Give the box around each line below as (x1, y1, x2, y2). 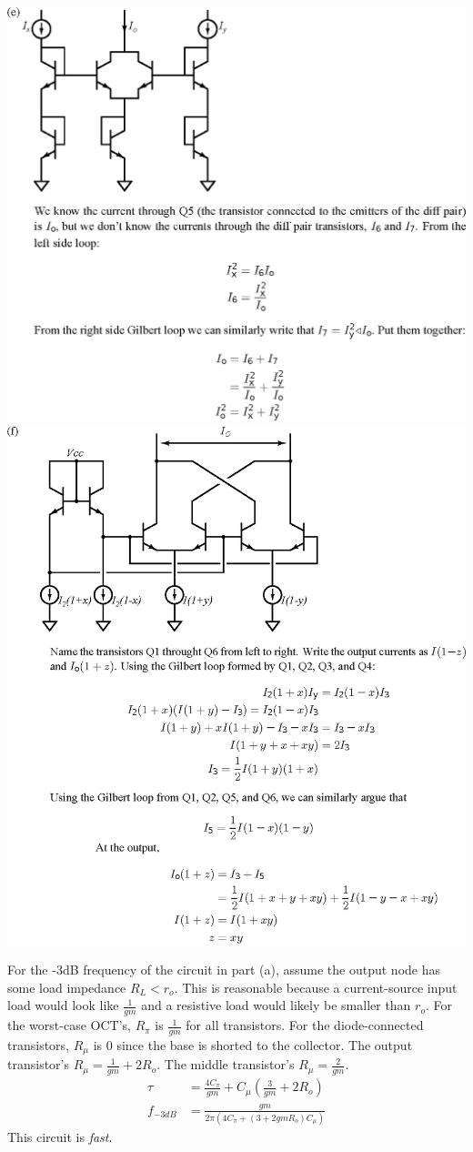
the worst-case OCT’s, (7, 1016, 131, 1035)
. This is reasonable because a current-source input (174, 977, 458, 996)
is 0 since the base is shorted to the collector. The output (93, 1035, 413, 1054)
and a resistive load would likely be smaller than (141, 995, 411, 1015)
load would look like (7, 995, 119, 1015)
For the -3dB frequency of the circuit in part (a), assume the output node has (7, 960, 441, 979)
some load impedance (7, 977, 126, 996)
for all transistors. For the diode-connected (186, 1016, 424, 1035)
